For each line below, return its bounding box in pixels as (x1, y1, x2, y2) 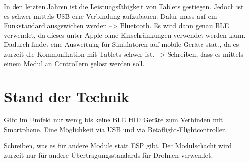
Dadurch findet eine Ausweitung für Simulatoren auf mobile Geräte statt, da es (4, 39, 239, 49)
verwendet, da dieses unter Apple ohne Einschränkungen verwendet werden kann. (4, 30, 246, 40)
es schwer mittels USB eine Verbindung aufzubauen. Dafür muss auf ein (4, 11, 217, 21)
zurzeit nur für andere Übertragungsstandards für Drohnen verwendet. (4, 150, 213, 160)
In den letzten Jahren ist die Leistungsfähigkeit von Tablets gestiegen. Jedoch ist (4, 1, 244, 11)
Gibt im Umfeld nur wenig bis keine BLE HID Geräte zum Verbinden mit (4, 115, 223, 125)
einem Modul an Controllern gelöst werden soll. (4, 58, 145, 68)
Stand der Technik (4, 87, 129, 106)
